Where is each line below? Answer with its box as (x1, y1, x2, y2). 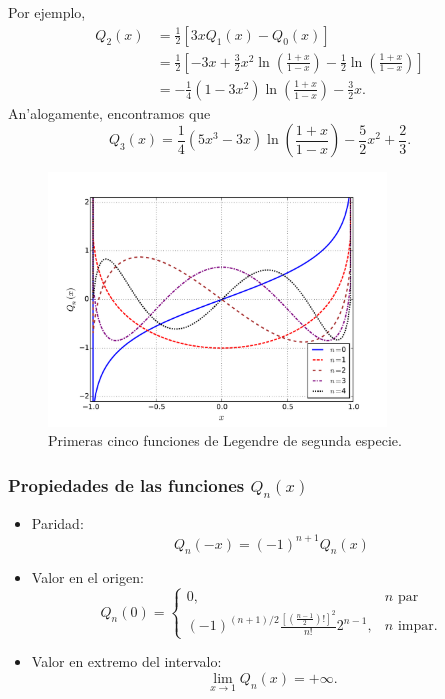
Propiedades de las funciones (8, 472, 245, 497)
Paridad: (31, 513, 84, 534)
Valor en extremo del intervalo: (31, 651, 222, 672)
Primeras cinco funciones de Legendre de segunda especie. (48, 430, 402, 451)
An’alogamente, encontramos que (8, 102, 211, 123)
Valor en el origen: (31, 567, 144, 588)
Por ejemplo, (8, 2, 86, 22)
